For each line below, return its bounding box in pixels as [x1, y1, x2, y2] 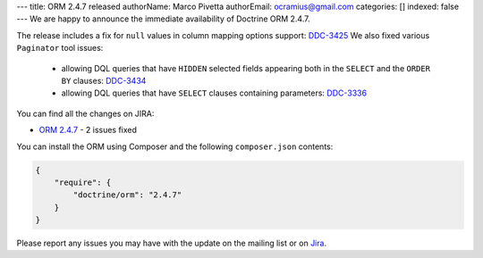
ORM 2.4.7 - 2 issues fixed [38, 125, 138, 136]
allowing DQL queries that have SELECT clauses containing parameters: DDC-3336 [61, 87, 367, 98]
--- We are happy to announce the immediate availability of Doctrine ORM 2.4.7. [16, 13, 310, 24]
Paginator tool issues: [16, 43, 104, 54]
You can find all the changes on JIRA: [16, 108, 155, 119]
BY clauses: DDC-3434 [61, 75, 147, 86]
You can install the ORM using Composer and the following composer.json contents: [16, 141, 334, 152]
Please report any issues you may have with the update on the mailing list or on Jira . [16, 237, 326, 249]
